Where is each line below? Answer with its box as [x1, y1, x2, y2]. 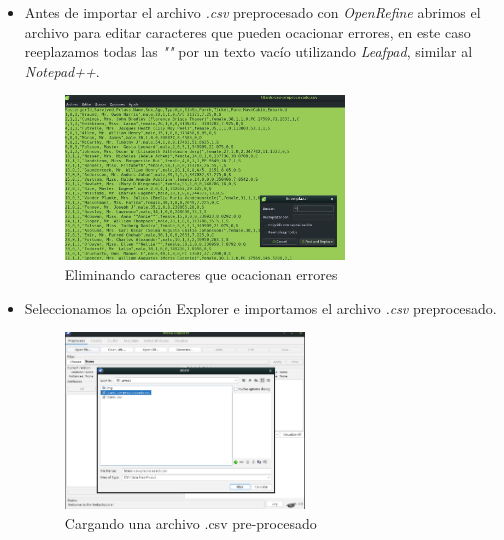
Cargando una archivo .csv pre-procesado [64, 512, 317, 533]
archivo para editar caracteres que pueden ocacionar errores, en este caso [24, 21, 471, 42]
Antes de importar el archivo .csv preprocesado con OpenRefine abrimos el [24, 2, 481, 22]
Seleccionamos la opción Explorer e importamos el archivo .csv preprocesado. [24, 297, 497, 318]
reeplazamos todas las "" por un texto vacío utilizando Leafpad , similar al [24, 41, 473, 62]
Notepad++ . [24, 60, 100, 81]
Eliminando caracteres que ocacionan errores [64, 263, 338, 284]
